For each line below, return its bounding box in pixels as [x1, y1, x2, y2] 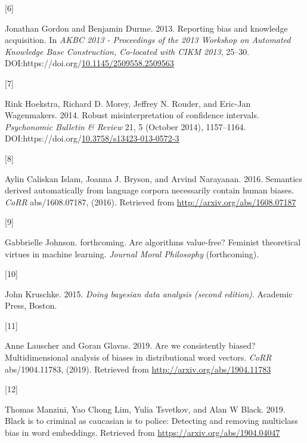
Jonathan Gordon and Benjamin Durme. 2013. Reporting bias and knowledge [5, 21, 288, 34]
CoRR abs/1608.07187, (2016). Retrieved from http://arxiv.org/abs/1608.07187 [5, 195, 296, 208]
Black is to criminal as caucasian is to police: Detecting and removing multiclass [5, 414, 298, 427]
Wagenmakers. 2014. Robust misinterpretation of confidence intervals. [5, 109, 259, 121]
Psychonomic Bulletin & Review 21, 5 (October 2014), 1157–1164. [5, 120, 246, 133]
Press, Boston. [5, 299, 57, 312]
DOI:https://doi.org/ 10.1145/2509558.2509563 [5, 57, 174, 69]
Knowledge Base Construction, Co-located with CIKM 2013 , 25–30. [5, 45, 250, 57]
